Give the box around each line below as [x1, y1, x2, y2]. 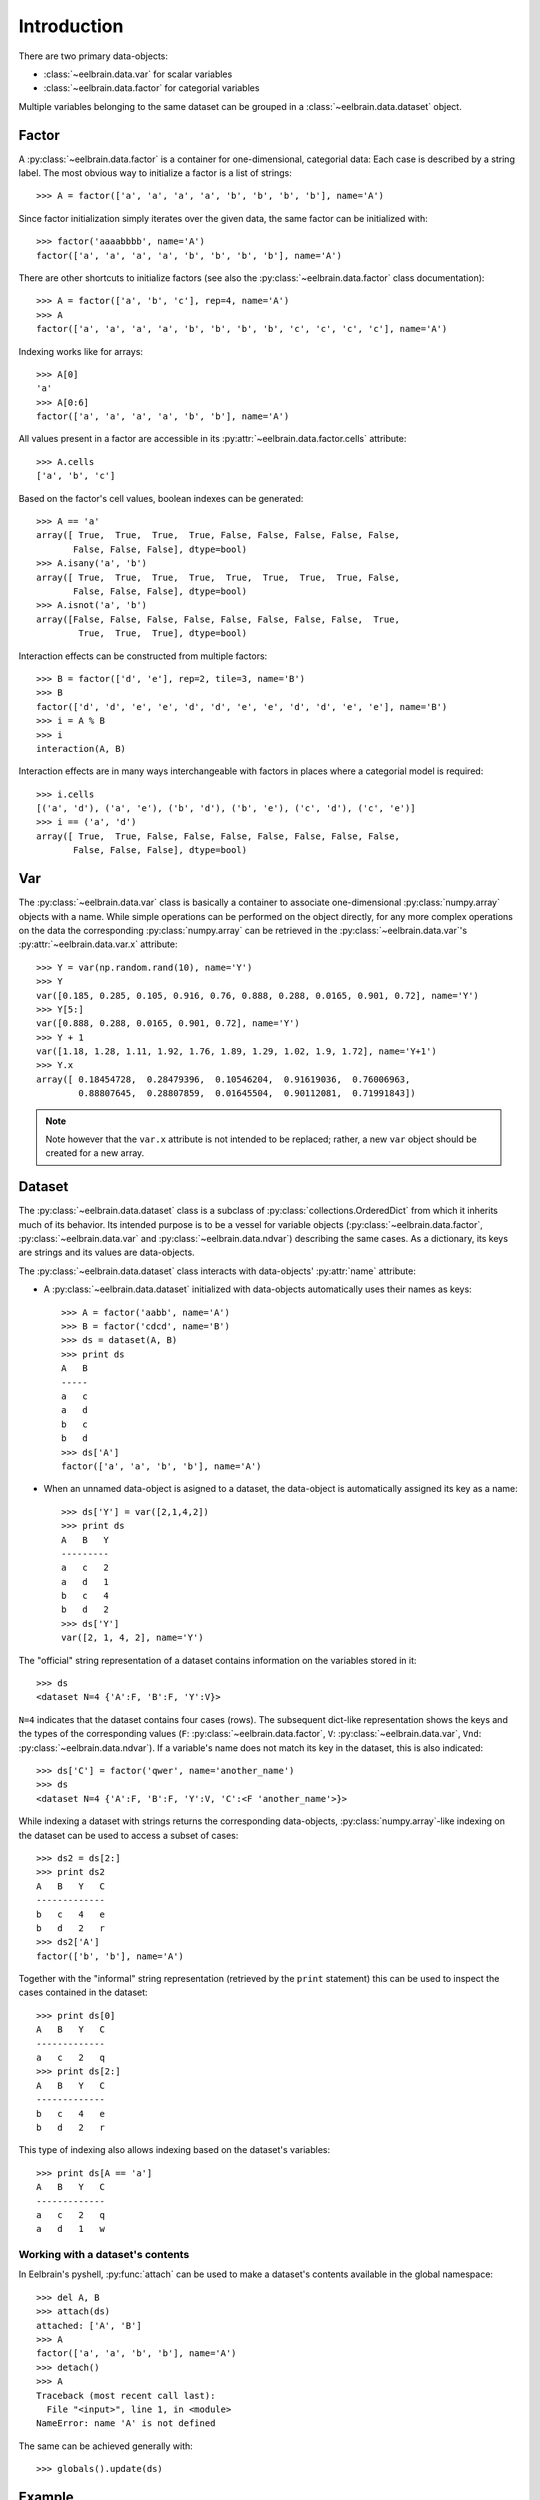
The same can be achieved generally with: [18, 2440, 194, 2452]
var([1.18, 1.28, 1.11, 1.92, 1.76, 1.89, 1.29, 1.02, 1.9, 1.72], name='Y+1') [36, 1046, 437, 1057]
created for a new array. [45, 1147, 145, 1159]
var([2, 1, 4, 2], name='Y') [61, 1632, 204, 1644]
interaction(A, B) [36, 743, 127, 754]
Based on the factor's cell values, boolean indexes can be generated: [18, 492, 304, 504]
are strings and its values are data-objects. [18, 1246, 195, 1259]
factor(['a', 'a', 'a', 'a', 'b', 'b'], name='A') [36, 411, 290, 422]
